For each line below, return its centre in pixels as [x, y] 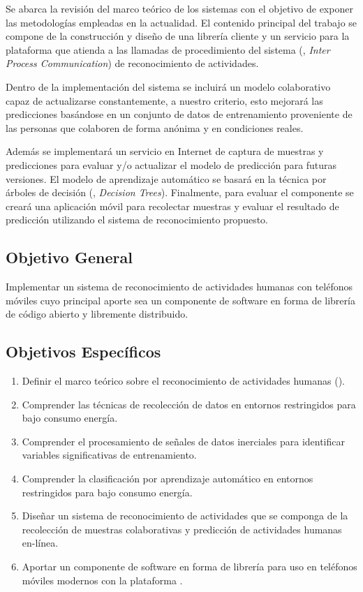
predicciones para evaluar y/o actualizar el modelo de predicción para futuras [171, 164]
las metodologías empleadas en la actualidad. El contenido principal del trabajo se [181, 22]
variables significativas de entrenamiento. [109, 455]
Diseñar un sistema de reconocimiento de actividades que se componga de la [185, 516]
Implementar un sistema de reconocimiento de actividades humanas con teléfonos [179, 287]
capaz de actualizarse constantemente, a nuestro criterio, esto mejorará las [164, 100]
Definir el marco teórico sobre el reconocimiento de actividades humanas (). [183, 381]
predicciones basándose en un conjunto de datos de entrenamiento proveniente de [179, 114]
